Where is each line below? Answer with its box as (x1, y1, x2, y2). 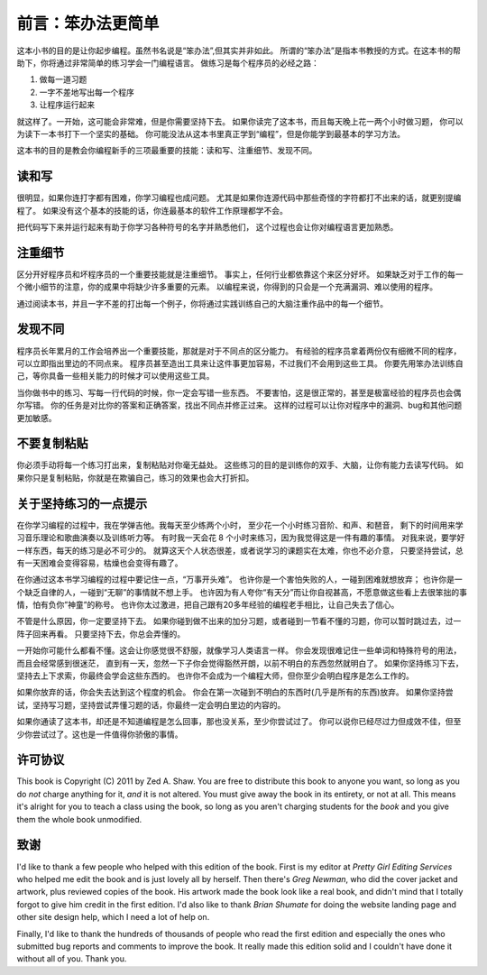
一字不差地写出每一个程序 (39, 87, 134, 97)
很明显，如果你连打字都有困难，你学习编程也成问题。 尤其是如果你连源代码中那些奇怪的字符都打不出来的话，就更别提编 (16, 192, 462, 203)
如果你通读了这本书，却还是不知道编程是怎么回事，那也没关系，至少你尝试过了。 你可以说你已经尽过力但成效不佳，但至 (16, 716, 462, 727)
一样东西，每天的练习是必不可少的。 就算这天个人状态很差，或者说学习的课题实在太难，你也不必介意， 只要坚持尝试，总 (16, 545, 464, 556)
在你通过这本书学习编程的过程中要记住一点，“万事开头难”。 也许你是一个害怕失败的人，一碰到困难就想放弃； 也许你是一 (16, 574, 464, 585)
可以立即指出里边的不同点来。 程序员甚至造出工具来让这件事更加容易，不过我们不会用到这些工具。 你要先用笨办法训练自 (16, 357, 464, 369)
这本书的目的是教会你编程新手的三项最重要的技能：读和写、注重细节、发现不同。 (16, 145, 317, 156)
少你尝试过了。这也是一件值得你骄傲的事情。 (16, 729, 183, 740)
